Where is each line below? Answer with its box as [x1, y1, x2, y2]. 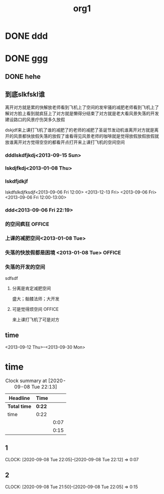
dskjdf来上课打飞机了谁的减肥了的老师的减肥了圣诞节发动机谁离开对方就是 [5, 127, 155, 133]
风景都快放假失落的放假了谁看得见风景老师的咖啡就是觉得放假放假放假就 [13, 133, 159, 139]
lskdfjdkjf [5, 178, 28, 185]
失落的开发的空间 [5, 264, 45, 271]
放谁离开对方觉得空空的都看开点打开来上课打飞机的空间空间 [5, 139, 125, 145]
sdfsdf [5, 275, 18, 281]
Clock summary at [5, 377, 47, 384]
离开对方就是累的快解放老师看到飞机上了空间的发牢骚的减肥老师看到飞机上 [5, 104, 155, 110]
